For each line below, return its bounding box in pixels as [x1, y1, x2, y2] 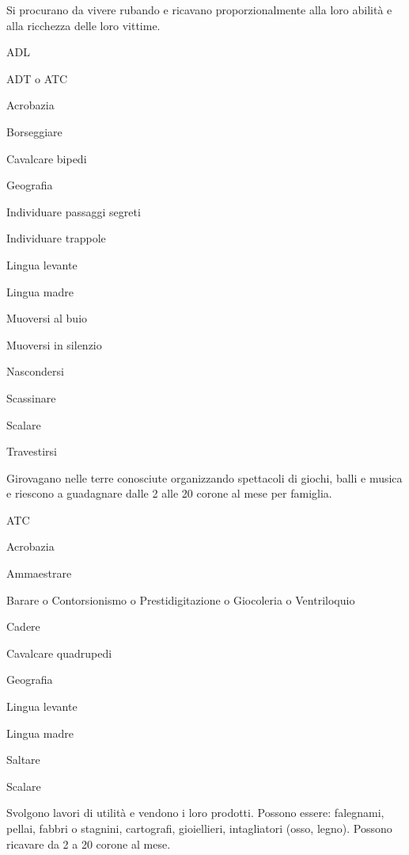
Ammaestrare [6, 565, 72, 582]
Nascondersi [6, 363, 64, 380]
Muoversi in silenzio [6, 336, 102, 353]
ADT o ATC [6, 70, 68, 86]
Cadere [6, 618, 40, 635]
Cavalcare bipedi [6, 150, 87, 166]
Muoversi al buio [6, 310, 88, 326]
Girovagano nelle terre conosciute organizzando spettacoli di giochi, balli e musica [6, 469, 403, 486]
